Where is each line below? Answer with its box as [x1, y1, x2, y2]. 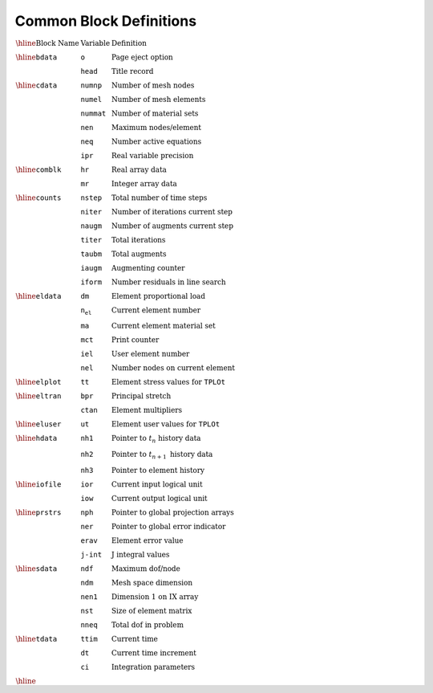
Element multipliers [111, 406, 183, 415]
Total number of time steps [111, 193, 208, 202]
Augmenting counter [111, 263, 185, 272]
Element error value [111, 536, 184, 545]
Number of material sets [111, 108, 199, 118]
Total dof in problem [111, 620, 184, 630]
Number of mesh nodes [111, 80, 195, 90]
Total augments [111, 249, 167, 259]
